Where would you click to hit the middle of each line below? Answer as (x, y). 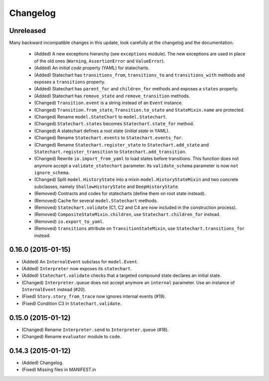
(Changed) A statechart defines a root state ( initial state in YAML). (102, 131)
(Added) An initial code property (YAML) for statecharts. (92, 68)
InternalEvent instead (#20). (54, 290)
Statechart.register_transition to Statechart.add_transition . (110, 152)
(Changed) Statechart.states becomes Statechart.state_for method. (114, 124)
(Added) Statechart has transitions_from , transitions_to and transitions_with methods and (139, 75)
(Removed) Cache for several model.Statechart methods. (96, 200)
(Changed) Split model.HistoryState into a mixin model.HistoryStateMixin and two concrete (136, 180)
